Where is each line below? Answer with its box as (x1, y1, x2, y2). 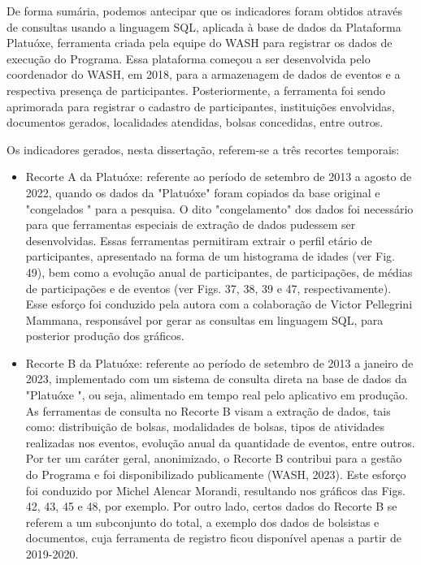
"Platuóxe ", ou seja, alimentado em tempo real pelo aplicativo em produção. (25, 386, 408, 403)
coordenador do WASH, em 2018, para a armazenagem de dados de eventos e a (7, 66, 401, 83)
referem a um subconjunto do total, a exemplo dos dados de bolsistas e (25, 513, 380, 530)
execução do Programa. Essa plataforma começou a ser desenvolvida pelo (7, 50, 371, 67)
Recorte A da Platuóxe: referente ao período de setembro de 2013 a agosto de (25, 168, 412, 185)
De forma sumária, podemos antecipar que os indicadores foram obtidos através (7, 2, 402, 19)
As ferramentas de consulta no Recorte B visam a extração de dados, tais (25, 402, 391, 419)
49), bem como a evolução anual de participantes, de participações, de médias (25, 263, 413, 280)
